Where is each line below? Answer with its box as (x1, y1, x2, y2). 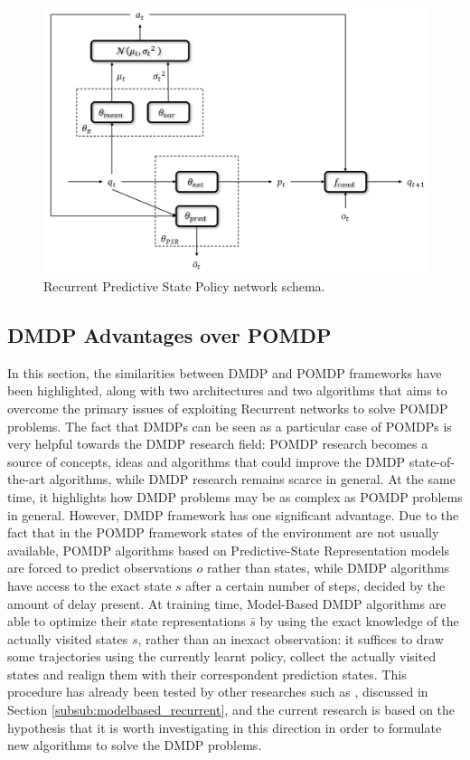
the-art (7, 470, 46, 489)
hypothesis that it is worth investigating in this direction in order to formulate (7, 717, 442, 736)
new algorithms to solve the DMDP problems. (7, 736, 262, 755)
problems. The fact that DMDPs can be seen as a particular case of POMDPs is (7, 416, 452, 435)
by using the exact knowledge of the (259, 612, 459, 631)
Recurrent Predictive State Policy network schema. (43, 276, 325, 295)
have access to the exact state (7, 575, 172, 594)
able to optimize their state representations (7, 612, 246, 631)
